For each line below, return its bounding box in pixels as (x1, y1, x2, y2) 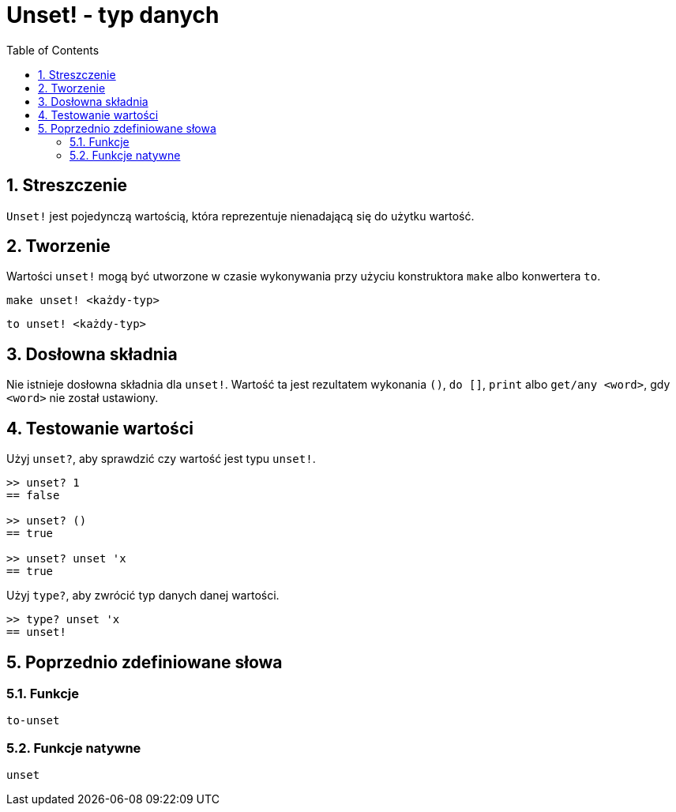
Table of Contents (6, 43, 100, 57)
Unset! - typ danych (6, 2, 220, 28)
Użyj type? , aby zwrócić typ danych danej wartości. (6, 588, 280, 603)
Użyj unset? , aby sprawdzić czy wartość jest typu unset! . (6, 452, 316, 466)
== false (6, 489, 60, 502)
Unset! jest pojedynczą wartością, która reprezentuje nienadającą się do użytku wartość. (6, 209, 475, 223)
